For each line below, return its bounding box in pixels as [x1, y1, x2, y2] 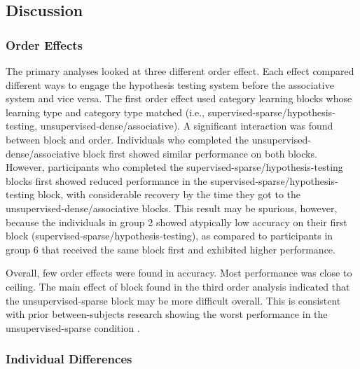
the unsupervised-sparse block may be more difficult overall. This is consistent [6, 293, 341, 307]
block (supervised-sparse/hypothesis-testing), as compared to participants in [6, 228, 333, 243]
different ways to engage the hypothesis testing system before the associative [6, 77, 334, 92]
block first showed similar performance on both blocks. [83, 146, 317, 160]
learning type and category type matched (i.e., [6, 104, 205, 119]
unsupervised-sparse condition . [6, 320, 140, 335]
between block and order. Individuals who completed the [6, 132, 249, 146]
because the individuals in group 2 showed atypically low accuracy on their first [6, 214, 347, 229]
